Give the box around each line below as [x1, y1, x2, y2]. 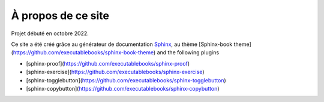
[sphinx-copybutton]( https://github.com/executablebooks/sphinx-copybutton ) [26, 85, 220, 92]
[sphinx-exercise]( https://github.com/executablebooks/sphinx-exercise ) [26, 69, 205, 76]
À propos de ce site [11, 9, 109, 22]
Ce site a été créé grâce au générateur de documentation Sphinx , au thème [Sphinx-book [11, 41, 233, 48]
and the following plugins [157, 49, 219, 56]
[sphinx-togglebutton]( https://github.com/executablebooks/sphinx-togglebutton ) [26, 76, 226, 84]
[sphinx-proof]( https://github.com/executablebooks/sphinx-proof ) [26, 60, 190, 67]
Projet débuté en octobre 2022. [11, 30, 89, 37]
